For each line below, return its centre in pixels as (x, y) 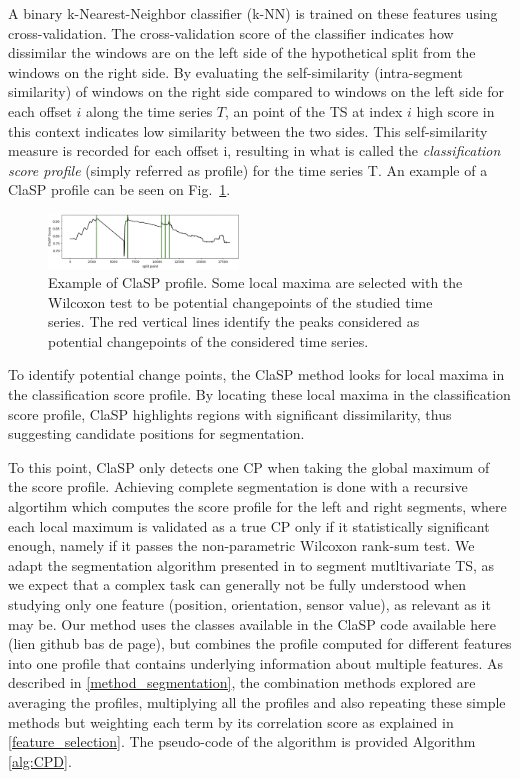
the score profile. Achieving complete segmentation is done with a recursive (238, 486)
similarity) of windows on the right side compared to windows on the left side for (256, 91)
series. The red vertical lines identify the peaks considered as (234, 321)
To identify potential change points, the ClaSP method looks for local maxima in (256, 374)
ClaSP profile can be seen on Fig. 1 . (119, 189)
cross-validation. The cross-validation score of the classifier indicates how (231, 32)
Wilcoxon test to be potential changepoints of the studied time (240, 301)
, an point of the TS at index (314, 110)
